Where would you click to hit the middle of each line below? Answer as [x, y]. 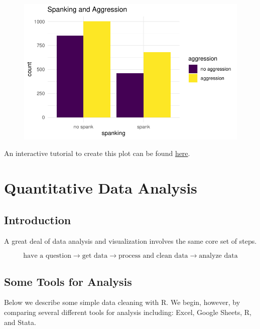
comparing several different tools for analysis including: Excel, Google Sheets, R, [128, 312]
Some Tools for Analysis [68, 281]
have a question [47, 256]
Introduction [38, 219]
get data [95, 256]
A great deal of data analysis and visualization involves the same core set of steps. [131, 240]
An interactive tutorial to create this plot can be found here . [97, 153]
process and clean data [153, 256]
